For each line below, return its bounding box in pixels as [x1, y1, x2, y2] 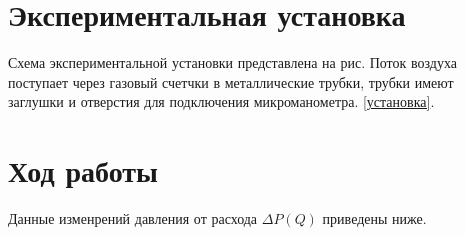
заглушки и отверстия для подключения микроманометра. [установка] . [8, 91, 435, 112]
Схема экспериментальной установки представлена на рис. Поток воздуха [8, 52, 457, 73]
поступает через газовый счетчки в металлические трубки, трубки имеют [8, 71, 454, 92]
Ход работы [8, 150, 158, 191]
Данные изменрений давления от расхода [8, 208, 258, 229]
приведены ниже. [322, 208, 427, 229]
